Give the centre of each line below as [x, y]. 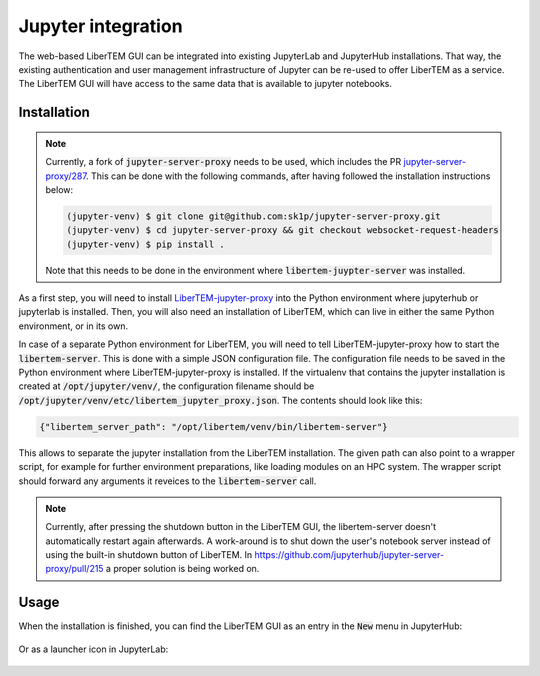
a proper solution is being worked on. [182, 569]
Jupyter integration [101, 26]
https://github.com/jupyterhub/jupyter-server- [349, 555]
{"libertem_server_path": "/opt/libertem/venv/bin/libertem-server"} [213, 426]
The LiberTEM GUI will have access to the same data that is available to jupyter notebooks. [205, 84]
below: [59, 189]
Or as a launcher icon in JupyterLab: [93, 649]
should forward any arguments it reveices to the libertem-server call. [167, 481]
